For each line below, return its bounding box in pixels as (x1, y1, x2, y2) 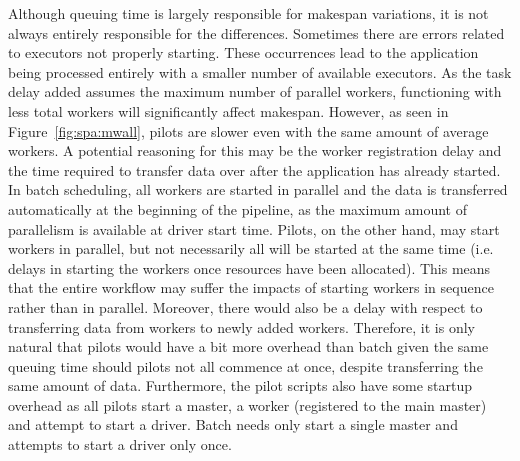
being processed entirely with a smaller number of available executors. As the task (8, 61, 512, 82)
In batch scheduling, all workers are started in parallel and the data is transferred (8, 179, 508, 200)
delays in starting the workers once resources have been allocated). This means (8, 257, 491, 278)
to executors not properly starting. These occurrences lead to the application (8, 42, 479, 63)
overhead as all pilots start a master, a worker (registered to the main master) (8, 394, 487, 415)
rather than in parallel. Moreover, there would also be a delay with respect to (8, 296, 483, 317)
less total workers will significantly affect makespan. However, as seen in (8, 100, 449, 121)
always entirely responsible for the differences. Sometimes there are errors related (8, 22, 505, 43)
